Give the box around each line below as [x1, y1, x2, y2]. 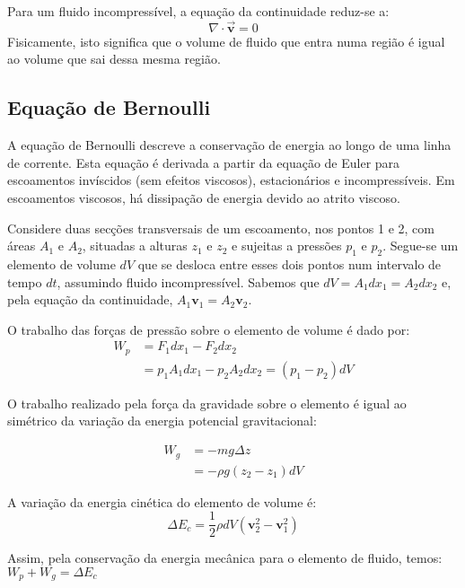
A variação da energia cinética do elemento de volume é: [7, 492, 317, 511]
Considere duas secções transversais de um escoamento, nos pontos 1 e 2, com [7, 218, 434, 237]
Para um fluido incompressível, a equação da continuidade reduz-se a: [7, 2, 390, 20]
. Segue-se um [382, 236, 459, 255]
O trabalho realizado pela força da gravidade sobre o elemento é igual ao [7, 393, 407, 412]
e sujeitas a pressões [232, 236, 342, 255]
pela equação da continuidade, [7, 290, 173, 309]
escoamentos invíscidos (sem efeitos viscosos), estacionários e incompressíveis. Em [7, 171, 455, 189]
